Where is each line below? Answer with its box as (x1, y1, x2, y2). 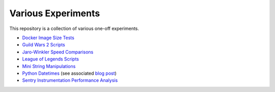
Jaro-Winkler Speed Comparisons (22, 49, 94, 55)
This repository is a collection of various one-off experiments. (9, 25, 140, 32)
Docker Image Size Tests (22, 35, 75, 41)
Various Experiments (9, 8, 100, 19)
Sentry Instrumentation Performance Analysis (22, 77, 118, 83)
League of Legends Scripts (22, 56, 79, 62)
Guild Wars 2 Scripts (22, 42, 66, 48)
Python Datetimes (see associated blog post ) (22, 70, 117, 76)
